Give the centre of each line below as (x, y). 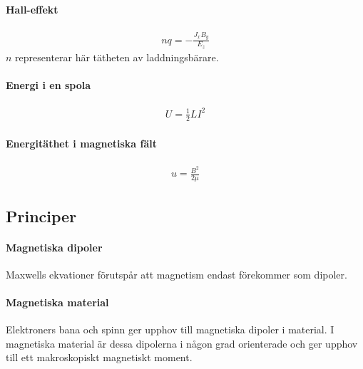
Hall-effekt (32, 9)
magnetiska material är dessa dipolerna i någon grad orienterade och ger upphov (182, 343)
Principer (41, 215)
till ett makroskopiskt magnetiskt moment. (99, 357)
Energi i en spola (48, 84)
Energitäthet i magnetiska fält (82, 144)
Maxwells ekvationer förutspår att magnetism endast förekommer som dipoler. (177, 274)
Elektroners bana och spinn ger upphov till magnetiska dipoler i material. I (170, 329)
